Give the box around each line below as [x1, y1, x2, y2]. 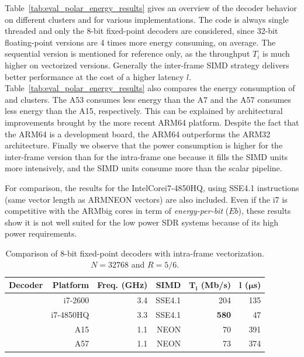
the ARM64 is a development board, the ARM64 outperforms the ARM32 [5, 127, 271, 140]
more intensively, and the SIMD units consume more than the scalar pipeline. [5, 162, 282, 174]
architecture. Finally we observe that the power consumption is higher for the [5, 139, 283, 151]
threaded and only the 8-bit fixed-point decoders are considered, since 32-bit [5, 25, 278, 37]
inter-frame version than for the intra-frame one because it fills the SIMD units [5, 150, 288, 162]
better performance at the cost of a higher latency [5, 70, 184, 82]
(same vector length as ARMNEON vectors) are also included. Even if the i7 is [5, 193, 288, 205]
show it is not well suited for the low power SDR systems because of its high [5, 216, 279, 228]
